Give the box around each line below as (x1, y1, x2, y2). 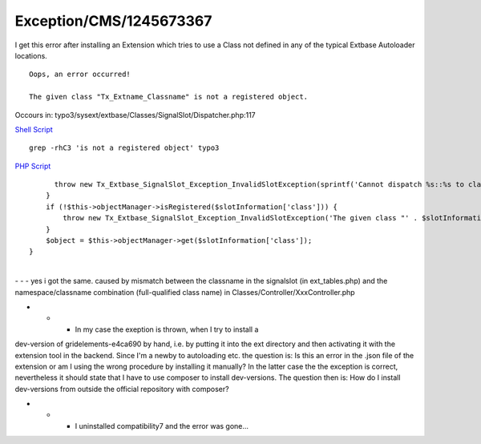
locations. (14, 50, 47, 60)
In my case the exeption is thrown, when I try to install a (75, 325, 259, 334)
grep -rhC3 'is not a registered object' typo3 (29, 143, 220, 152)
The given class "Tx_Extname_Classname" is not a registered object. (29, 92, 309, 102)
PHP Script (14, 161, 51, 171)
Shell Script (14, 124, 54, 134)
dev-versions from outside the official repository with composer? (14, 384, 229, 394)
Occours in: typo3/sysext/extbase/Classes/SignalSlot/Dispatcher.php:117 (14, 110, 256, 119)
